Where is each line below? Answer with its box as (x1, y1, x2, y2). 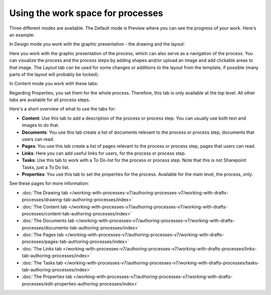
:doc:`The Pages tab (22, 232, 64, 238)
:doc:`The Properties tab (22, 273, 73, 280)
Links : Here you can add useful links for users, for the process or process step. (22, 150, 186, 156)
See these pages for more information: (9, 180, 89, 186)
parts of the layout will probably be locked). (9, 71, 99, 77)
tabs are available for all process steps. (9, 97, 90, 103)
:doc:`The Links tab (22, 245, 62, 251)
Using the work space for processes (9, 8, 163, 19)
